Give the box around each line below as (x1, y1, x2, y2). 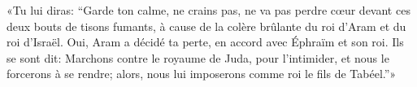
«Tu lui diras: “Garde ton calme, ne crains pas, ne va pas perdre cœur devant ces (7, 2, 410, 18)
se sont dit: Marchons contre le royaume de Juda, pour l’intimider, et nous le (7, 49, 389, 66)
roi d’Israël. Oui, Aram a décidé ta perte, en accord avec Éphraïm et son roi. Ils (7, 33, 404, 50)
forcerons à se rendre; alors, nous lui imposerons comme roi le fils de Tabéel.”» (7, 65, 397, 82)
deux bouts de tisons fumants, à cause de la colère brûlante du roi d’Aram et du (7, 17, 406, 34)
